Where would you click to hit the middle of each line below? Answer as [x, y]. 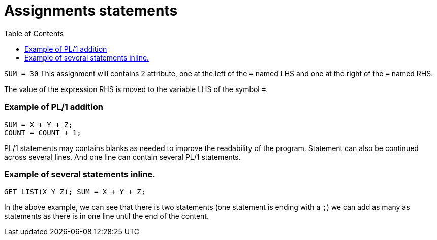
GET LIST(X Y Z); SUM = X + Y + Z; [75, 192]
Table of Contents [34, 33]
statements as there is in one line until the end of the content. [106, 216]
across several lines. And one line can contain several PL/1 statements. [122, 157]
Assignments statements [91, 11]
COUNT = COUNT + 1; [43, 132]
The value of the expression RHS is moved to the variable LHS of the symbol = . [136, 89]
